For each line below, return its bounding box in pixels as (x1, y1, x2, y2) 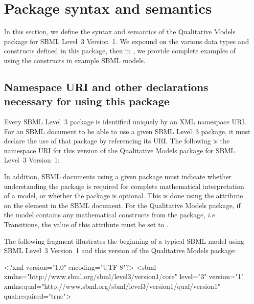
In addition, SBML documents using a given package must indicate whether (4, 171, 231, 182)
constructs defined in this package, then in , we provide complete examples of (4, 46, 236, 56)
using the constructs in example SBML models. (4, 55, 146, 65)
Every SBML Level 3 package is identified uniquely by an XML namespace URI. (4, 117, 247, 127)
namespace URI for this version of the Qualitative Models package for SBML (4, 145, 235, 155)
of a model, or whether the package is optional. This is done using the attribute (4, 190, 243, 201)
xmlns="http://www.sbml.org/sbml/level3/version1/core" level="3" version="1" (4, 271, 244, 281)
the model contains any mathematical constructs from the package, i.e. (4, 210, 217, 220)
